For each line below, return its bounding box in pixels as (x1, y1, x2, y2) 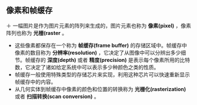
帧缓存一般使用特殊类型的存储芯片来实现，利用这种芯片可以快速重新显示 (14, 71, 190, 78)
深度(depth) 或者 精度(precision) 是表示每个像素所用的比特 (46, 56, 191, 63)
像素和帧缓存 (6, 5, 53, 16)
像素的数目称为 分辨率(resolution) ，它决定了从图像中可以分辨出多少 (14, 49, 181, 56)
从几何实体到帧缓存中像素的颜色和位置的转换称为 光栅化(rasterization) (14, 85, 186, 92)
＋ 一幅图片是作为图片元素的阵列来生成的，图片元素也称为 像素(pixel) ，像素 (6, 22, 191, 29)
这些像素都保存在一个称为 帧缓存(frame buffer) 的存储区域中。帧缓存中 (14, 41, 187, 48)
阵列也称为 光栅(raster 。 (6, 29, 68, 36)
